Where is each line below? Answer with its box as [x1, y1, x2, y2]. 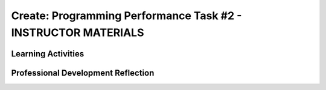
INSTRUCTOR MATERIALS [11, 26, 144, 39]
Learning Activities [11, 49, 85, 59]
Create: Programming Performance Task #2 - [11, 9, 242, 22]
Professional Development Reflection [11, 68, 155, 78]
